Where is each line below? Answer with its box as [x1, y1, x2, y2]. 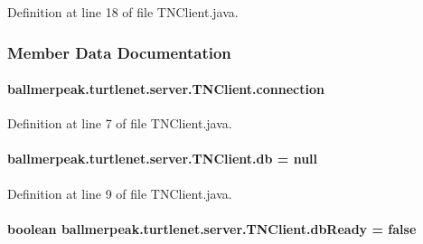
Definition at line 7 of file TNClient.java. [7, 114, 232, 133]
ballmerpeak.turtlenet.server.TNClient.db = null [7, 149, 318, 168]
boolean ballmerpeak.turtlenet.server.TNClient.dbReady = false [7, 219, 417, 238]
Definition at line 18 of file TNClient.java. [7, 3, 239, 21]
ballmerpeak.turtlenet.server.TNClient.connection [7, 80, 324, 99]
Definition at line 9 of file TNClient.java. [7, 183, 232, 202]
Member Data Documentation [7, 41, 231, 63]
